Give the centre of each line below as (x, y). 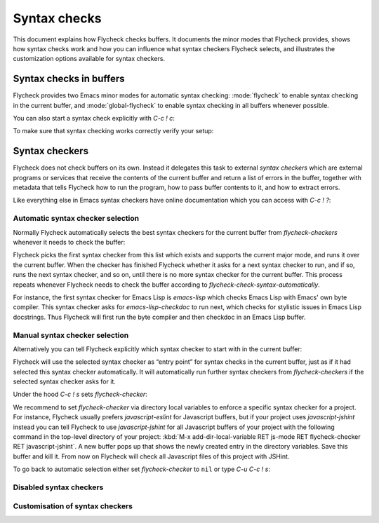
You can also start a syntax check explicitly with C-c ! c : (94, 118)
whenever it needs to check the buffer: (69, 243)
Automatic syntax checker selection (76, 219)
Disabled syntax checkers (58, 487)
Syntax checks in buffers (69, 79)
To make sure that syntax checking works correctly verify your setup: (113, 131)
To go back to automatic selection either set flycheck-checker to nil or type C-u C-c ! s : (141, 469)
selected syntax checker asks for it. (64, 381)
